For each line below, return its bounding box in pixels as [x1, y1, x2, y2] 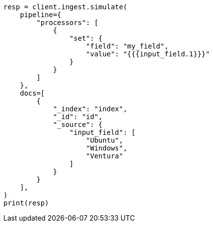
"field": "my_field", [86, 42, 169, 50]
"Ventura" [86, 152, 123, 160]
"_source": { [53, 121, 103, 128]
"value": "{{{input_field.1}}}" [86, 50, 210, 58]
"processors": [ [36, 19, 98, 26]
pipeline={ [20, 11, 62, 19]
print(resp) [3, 199, 49, 207]
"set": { [69, 34, 103, 42]
